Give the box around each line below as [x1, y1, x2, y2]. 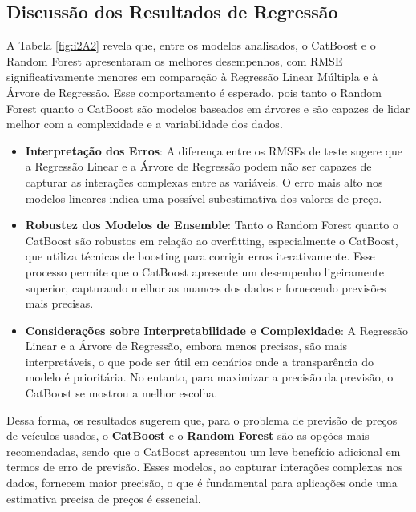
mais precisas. [25, 295, 94, 312]
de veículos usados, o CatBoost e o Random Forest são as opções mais [6, 427, 370, 444]
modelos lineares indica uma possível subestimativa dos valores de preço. [25, 189, 382, 206]
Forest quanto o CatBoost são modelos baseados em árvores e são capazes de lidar [6, 99, 410, 116]
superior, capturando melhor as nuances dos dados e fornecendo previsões [25, 279, 386, 296]
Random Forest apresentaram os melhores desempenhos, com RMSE [6, 52, 343, 69]
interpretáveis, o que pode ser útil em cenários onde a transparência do [25, 353, 374, 369]
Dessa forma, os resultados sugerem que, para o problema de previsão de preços [6, 411, 398, 428]
